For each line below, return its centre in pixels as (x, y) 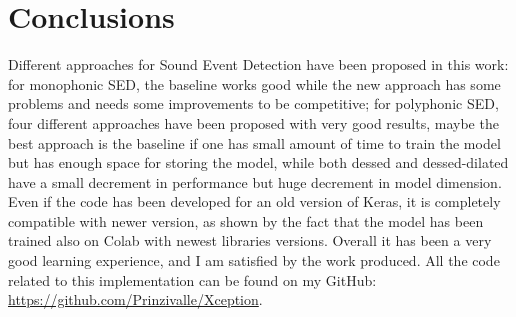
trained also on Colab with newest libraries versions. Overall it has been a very (250, 240)
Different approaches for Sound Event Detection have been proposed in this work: (258, 64)
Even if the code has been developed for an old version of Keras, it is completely (254, 201)
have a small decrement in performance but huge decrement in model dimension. (255, 181)
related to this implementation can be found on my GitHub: (192, 279)
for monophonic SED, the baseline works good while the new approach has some (254, 83)
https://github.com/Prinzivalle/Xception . (135, 299)
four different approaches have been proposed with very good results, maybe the (253, 122)
